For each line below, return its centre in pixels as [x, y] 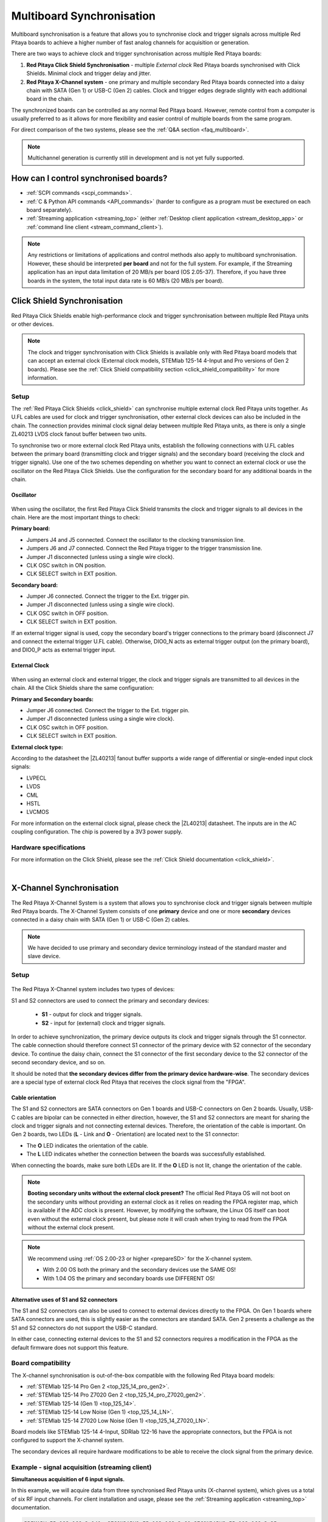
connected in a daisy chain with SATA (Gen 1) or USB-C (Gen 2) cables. [101, 920]
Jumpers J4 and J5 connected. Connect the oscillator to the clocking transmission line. [136, 539]
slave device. [44, 956]
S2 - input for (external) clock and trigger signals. [104, 1023]
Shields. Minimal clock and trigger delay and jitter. [89, 74]
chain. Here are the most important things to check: [76, 517]
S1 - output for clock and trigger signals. [92, 1014]
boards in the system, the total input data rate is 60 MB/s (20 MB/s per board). [126, 281]
